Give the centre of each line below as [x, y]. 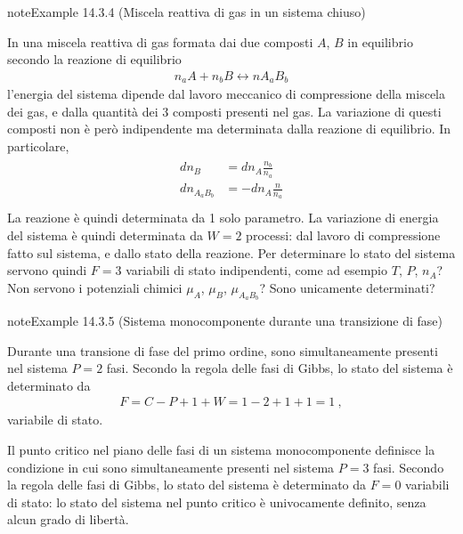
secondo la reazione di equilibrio [94, 59]
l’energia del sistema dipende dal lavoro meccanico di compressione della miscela [226, 94]
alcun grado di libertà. [68, 519]
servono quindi [47, 270]
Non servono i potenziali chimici [95, 287]
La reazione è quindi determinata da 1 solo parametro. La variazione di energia [223, 218]
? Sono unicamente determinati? [347, 287]
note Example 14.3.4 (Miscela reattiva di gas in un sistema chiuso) [187, 12]
